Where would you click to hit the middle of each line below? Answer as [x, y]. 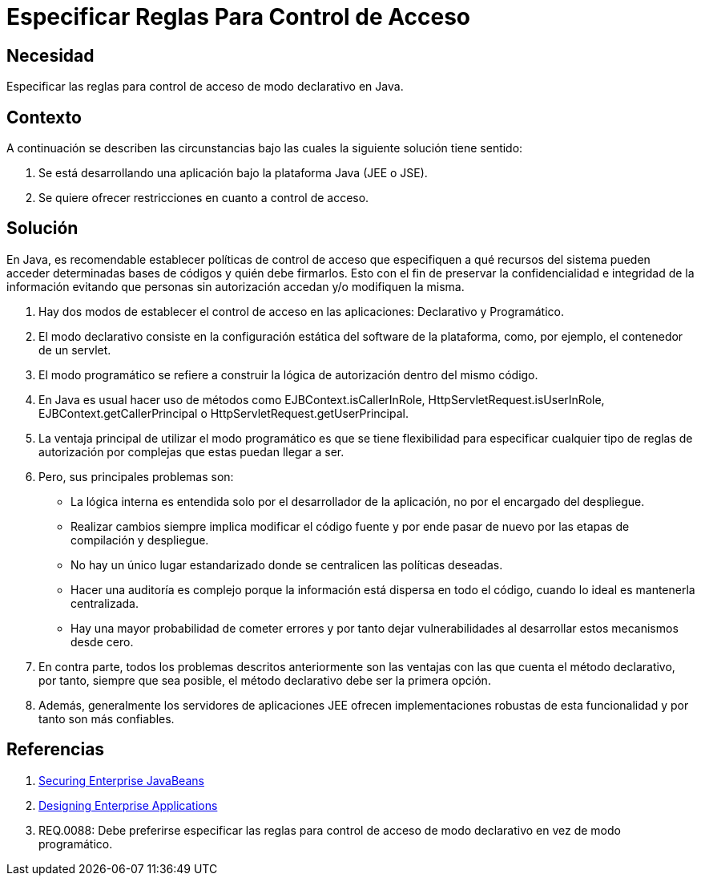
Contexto [44, 117]
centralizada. [105, 603]
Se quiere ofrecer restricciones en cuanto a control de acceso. [204, 198]
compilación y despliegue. [140, 540]
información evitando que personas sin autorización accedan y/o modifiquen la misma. [236, 286]
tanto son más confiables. [107, 718]
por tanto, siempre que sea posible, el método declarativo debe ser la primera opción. [265, 680]
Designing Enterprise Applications [128, 805]
